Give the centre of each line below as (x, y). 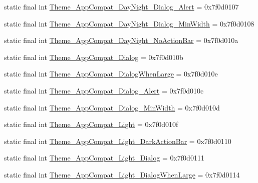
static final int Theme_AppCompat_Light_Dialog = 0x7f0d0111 (104, 158)
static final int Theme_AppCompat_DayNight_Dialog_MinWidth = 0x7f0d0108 (129, 23)
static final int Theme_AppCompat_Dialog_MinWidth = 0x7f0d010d (112, 107)
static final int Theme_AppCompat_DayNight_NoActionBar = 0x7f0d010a (121, 40)
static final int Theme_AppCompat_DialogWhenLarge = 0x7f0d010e (111, 74)
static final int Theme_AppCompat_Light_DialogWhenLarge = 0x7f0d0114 (122, 174)
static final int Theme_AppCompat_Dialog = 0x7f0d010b (94, 57)
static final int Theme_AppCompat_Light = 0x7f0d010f (91, 124)
